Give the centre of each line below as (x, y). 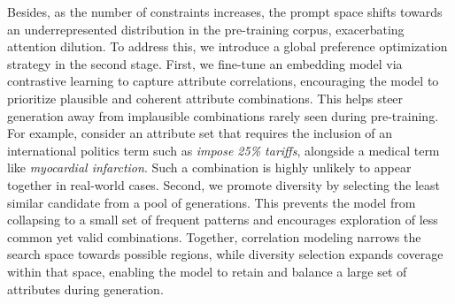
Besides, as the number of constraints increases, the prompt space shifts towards (225, 11)
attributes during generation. (85, 289)
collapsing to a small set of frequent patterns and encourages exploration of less (223, 220)
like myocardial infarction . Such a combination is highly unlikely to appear (209, 167)
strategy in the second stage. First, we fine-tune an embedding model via (205, 63)
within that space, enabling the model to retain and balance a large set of (207, 271)
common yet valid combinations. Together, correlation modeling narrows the (214, 236)
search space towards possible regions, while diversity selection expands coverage (225, 254)
